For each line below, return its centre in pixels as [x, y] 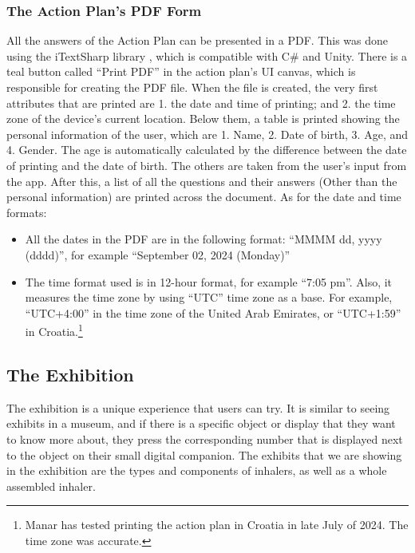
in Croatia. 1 [54, 330]
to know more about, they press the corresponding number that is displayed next [205, 438]
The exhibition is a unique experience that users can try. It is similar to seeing [198, 407]
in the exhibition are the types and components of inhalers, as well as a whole [197, 470]
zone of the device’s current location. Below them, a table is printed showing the [203, 118]
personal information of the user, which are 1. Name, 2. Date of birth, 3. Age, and [207, 134]
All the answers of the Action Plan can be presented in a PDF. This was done [197, 40]
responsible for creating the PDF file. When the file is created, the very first [192, 87]
